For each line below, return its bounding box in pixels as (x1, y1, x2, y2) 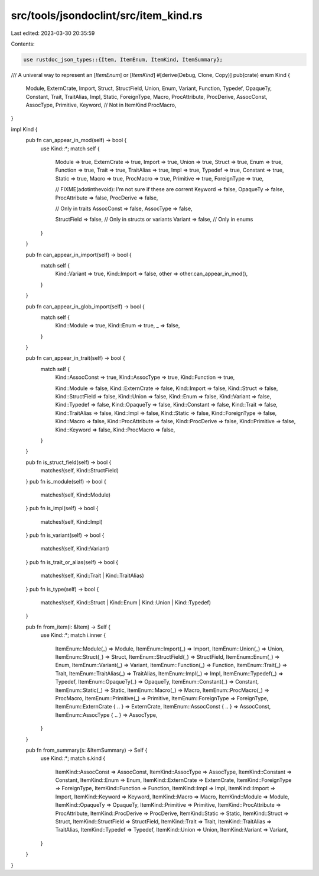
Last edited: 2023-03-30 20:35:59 (11, 30, 95, 37)
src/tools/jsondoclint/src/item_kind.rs (11, 9, 203, 22)
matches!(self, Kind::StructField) (40, 467, 119, 474)
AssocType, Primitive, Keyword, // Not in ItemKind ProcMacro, (25, 101, 177, 109)
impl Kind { (11, 125, 38, 133)
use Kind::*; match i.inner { (40, 632, 106, 639)
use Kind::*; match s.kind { (40, 755, 106, 762)
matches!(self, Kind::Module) (40, 491, 111, 498)
